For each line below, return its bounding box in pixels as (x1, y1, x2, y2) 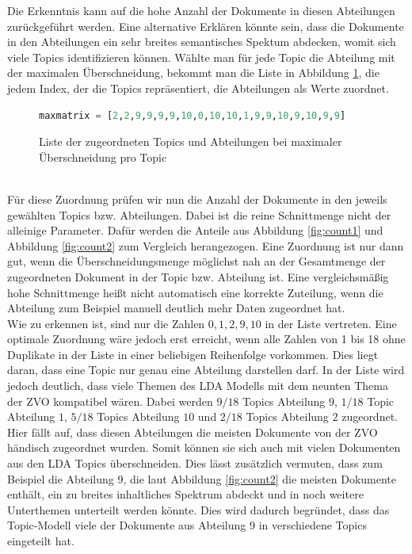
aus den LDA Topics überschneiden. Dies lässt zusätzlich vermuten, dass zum (7, 455, 383, 472)
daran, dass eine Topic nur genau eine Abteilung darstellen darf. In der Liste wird (7, 361, 405, 378)
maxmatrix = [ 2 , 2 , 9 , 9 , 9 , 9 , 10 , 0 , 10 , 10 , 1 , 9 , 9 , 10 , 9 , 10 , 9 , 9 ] (39, 109, 346, 121)
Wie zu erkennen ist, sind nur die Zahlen (7, 315, 205, 331)
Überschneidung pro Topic (39, 148, 167, 165)
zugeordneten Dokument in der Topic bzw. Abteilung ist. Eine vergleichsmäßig (7, 268, 389, 285)
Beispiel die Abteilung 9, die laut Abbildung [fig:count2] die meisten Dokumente (7, 470, 396, 487)
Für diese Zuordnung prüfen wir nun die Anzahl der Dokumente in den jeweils (7, 190, 387, 207)
